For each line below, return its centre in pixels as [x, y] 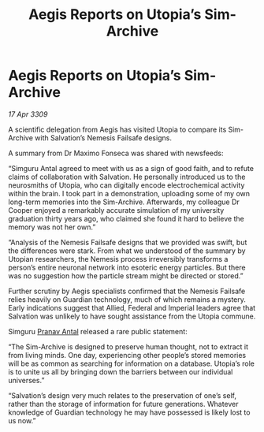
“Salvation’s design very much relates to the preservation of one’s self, [122, 395]
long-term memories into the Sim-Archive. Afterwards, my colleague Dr [124, 202]
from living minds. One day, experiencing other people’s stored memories [127, 355]
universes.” [26, 380]
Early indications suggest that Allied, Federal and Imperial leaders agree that [132, 307]
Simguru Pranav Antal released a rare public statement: [98, 331]
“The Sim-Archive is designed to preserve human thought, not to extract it [128, 346]
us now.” [22, 420]
